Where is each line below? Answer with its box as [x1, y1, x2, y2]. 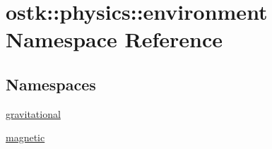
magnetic [6, 130, 45, 145]
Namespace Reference [6, 25, 223, 54]
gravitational [6, 106, 61, 121]
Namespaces [6, 73, 96, 95]
